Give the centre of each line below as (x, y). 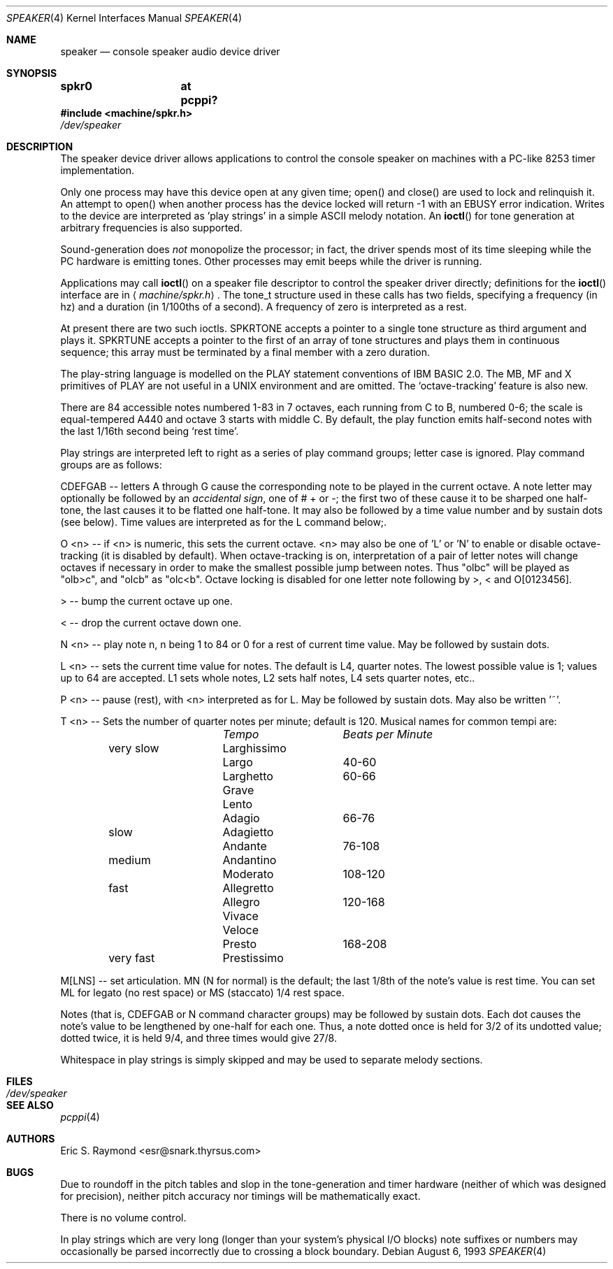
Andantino (250, 860)
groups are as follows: (111, 465)
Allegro (241, 902)
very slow (134, 748)
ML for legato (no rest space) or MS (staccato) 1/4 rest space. (202, 992)
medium (130, 860)
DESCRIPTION (40, 146)
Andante (245, 846)
